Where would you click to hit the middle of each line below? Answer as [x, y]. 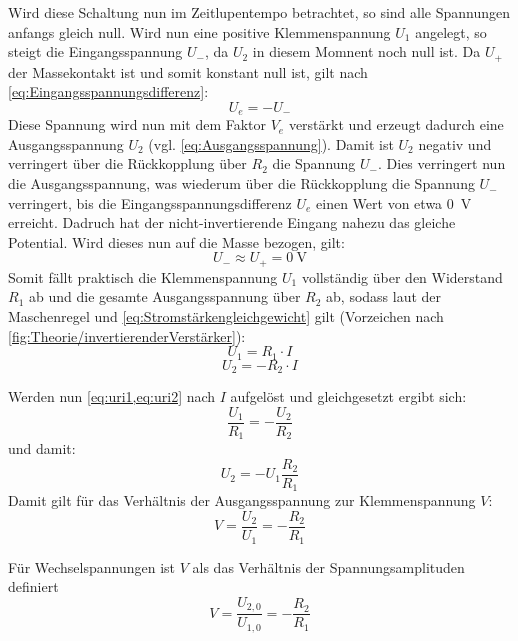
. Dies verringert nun [442, 163]
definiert [33, 586]
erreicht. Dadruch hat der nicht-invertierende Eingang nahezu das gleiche [232, 222]
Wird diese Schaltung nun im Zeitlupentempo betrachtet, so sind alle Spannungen [259, 12]
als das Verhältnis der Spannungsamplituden [328, 566]
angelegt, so [451, 31]
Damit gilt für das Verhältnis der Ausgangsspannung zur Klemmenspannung [242, 500]
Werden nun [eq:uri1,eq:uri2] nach [112, 396]
